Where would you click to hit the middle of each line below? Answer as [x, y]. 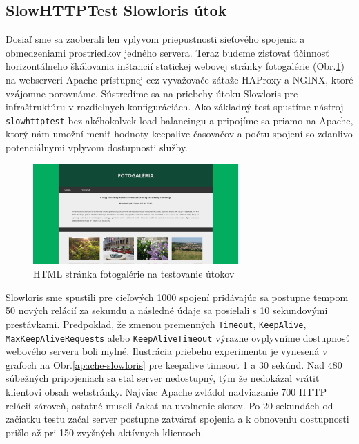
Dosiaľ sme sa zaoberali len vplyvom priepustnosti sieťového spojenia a [155, 39]
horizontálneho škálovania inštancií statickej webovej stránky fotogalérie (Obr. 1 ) [175, 66]
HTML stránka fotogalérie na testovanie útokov [134, 274]
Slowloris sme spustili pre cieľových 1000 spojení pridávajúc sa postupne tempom [177, 297]
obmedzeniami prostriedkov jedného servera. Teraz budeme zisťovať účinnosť [167, 52]
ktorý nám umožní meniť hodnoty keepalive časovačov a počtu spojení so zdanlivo [179, 134]
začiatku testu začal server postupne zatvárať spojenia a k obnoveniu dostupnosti [177, 419]
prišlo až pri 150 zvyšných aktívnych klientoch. [105, 432]
